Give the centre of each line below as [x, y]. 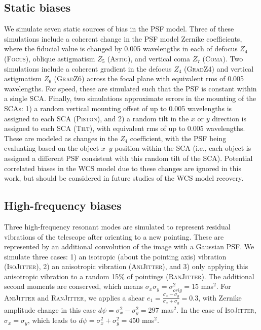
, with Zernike [220, 297]
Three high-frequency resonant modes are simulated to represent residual [117, 226]
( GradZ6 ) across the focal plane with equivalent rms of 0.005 [149, 78]
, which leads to [52, 320]
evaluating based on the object [52, 148]
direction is [229, 118]
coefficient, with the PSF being [178, 138]
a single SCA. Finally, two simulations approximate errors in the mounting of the [130, 98]
